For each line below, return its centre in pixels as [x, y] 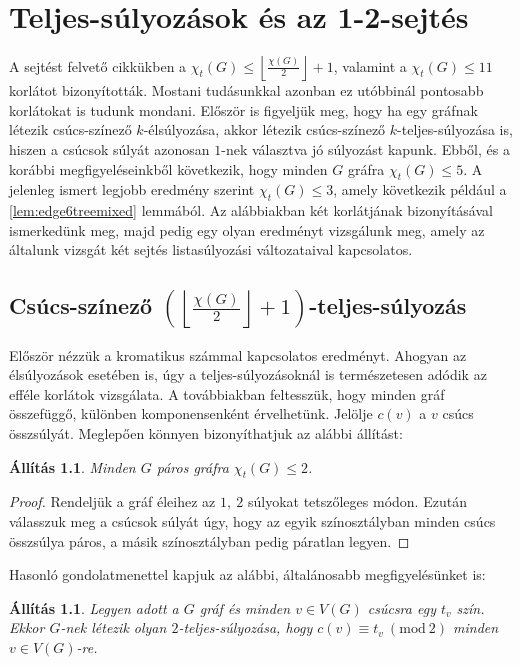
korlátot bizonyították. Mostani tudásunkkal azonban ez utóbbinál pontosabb [246, 90]
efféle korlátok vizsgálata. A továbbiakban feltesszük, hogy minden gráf [227, 393]
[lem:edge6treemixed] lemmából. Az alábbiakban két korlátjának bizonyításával [251, 210]
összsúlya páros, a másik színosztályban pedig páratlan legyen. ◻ [209, 540]
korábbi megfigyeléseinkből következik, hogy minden [168, 168]
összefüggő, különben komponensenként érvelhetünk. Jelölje [191, 413]
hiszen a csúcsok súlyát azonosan [109, 148]
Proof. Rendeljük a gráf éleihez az [112, 501]
